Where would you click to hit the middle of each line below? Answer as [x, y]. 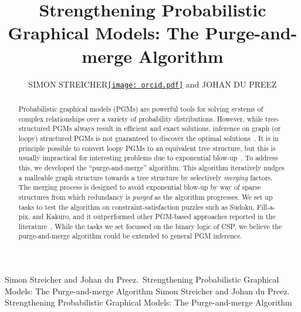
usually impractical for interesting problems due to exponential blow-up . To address [148, 158]
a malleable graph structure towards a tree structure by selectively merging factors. [146, 177]
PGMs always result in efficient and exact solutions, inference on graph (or [167, 128]
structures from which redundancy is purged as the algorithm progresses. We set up [146, 197]
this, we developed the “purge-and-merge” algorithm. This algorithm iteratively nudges [151, 167]
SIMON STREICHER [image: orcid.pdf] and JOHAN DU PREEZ [153, 84]
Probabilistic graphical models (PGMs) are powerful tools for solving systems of [141, 108]
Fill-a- [266, 207]
